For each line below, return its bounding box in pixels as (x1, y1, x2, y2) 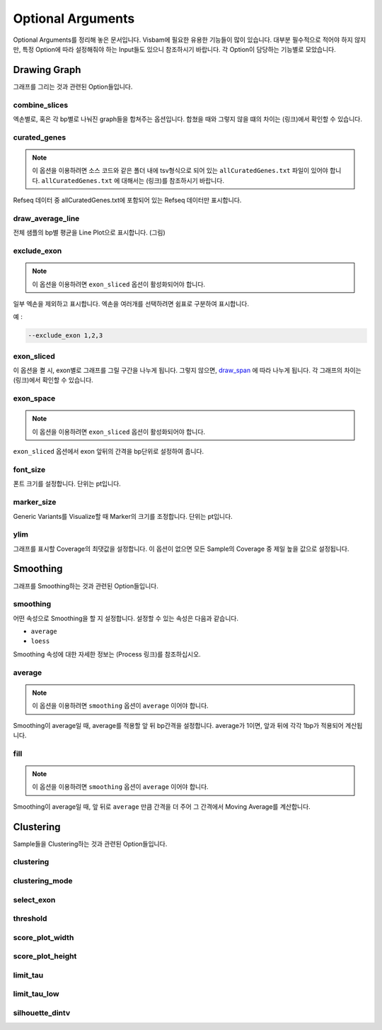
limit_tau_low (13, 989, 59, 999)
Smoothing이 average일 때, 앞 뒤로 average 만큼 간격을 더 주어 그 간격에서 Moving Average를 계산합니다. (13, 802, 311, 811)
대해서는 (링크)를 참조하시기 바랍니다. (121, 176, 224, 184)
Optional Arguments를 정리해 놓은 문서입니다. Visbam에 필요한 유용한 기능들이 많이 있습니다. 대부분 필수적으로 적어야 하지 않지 (13, 35, 366, 44)
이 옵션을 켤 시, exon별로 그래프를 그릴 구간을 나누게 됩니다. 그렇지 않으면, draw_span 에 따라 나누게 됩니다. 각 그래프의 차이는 (13, 366, 362, 375)
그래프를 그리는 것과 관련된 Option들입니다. (13, 82, 133, 91)
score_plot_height (13, 951, 77, 961)
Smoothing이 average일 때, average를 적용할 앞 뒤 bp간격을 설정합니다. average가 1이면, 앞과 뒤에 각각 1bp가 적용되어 (13, 721, 345, 729)
